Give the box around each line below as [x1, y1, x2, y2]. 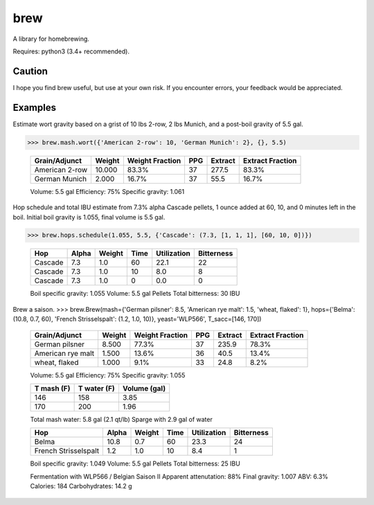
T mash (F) [34, 384, 71, 393]
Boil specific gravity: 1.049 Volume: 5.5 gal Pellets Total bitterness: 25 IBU [30, 459, 240, 468]
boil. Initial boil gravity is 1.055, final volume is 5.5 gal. [12, 213, 166, 221]
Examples [12, 101, 57, 114]
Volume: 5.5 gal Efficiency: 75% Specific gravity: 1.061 [30, 187, 185, 195]
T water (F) [78, 384, 116, 393]
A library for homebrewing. [12, 35, 90, 43]
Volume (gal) [122, 384, 166, 393]
